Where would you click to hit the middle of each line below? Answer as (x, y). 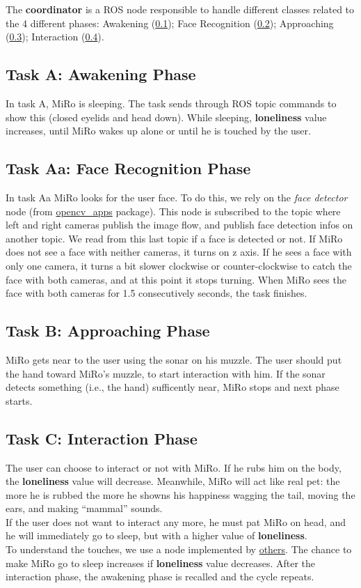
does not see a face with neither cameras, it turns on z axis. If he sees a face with (179, 252)
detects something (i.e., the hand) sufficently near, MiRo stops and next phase (173, 387)
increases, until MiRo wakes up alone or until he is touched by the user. (158, 131)
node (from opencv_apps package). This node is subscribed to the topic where (173, 211)
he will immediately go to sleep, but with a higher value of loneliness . (157, 535)
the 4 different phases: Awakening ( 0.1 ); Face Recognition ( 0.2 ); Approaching (170, 23)
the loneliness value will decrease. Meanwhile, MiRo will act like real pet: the (173, 481)
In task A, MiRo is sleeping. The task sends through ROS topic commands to (171, 103)
